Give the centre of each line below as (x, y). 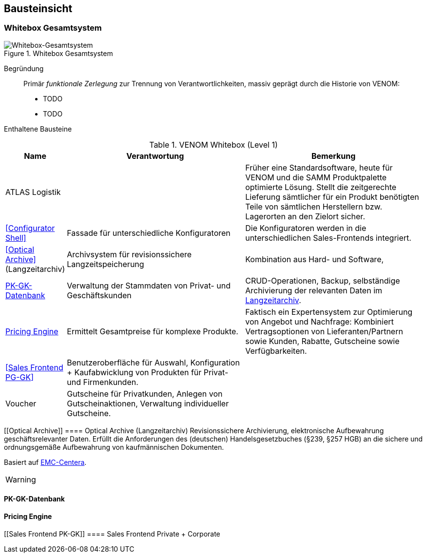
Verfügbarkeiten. (276, 351)
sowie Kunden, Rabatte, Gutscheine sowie (322, 341)
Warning (21, 479)
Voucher (21, 403)
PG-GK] (20, 377)
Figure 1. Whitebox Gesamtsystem (58, 53)
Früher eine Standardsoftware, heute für (319, 167)
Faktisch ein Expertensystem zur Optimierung (329, 312)
